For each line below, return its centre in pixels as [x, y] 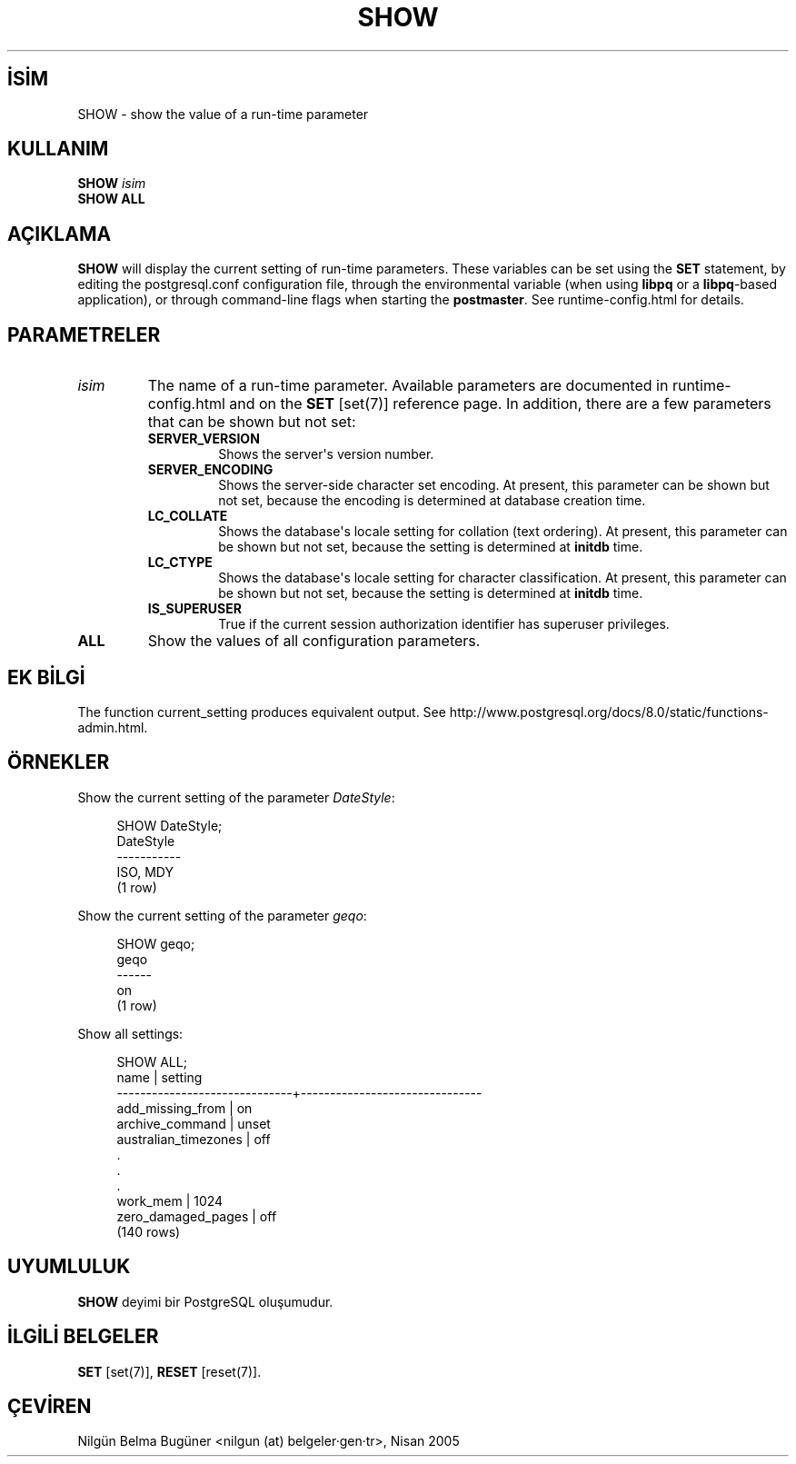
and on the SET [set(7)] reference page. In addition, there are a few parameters [500, 404]
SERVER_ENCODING [210, 470]
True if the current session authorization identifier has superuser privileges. [444, 624]
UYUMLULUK [69, 1267]
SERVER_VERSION [204, 439]
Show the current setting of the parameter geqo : [222, 915]
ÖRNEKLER [59, 762]
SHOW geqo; [156, 943]
